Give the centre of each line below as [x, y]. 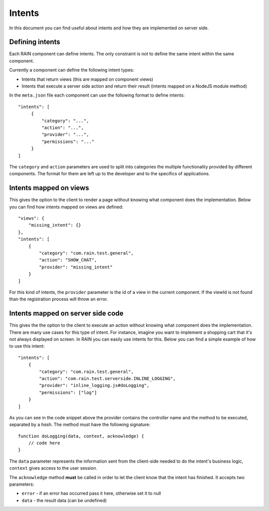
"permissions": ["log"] [68, 392]
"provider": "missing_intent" [76, 267]
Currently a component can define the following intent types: [72, 70]
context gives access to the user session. [53, 468]
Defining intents [35, 42]
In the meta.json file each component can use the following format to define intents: [97, 95]
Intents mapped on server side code [67, 314]
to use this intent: [27, 346]
